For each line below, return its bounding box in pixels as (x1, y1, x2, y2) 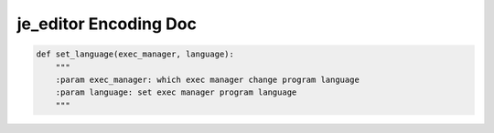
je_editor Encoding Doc (16, 14, 197, 34)
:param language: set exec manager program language (55, 87, 297, 97)
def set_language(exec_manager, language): (36, 49, 235, 59)
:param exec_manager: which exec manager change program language (55, 74, 360, 85)
